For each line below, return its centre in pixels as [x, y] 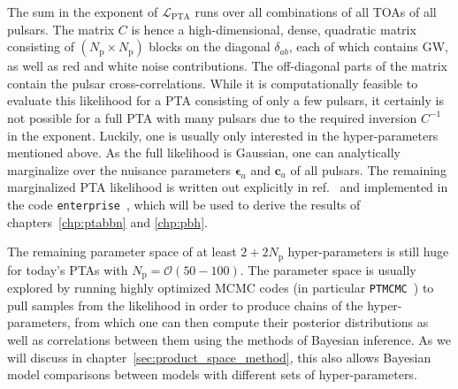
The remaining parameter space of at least [122, 252]
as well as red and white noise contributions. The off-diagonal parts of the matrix [227, 66]
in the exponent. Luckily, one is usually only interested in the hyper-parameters [223, 135]
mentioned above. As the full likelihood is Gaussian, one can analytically [204, 153]
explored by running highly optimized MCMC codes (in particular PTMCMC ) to [221, 288]
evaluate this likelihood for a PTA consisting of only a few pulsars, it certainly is [225, 100]
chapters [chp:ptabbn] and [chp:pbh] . [107, 221]
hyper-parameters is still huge [368, 252]
